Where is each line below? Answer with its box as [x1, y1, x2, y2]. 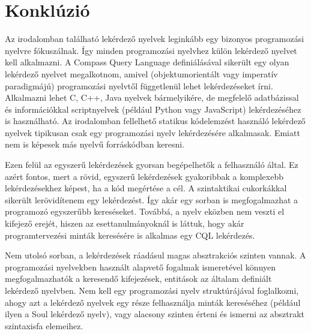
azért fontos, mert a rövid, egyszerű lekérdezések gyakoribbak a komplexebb [5, 170, 283, 182]
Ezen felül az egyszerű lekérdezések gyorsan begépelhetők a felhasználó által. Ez [5, 158, 298, 171]
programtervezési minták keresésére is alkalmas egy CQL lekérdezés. [5, 228, 255, 241]
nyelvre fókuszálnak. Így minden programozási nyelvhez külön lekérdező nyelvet [5, 44, 297, 56]
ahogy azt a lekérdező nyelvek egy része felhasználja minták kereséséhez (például [5, 296, 301, 308]
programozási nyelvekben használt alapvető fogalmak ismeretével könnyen [5, 260, 276, 273]
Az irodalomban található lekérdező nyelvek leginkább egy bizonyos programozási [5, 32, 304, 45]
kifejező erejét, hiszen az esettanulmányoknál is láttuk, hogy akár [5, 217, 244, 230]
